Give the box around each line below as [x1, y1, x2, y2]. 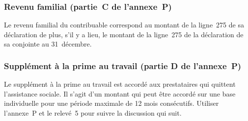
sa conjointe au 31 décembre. [4, 39, 92, 49]
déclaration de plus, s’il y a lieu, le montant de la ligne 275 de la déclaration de [4, 29, 244, 39]
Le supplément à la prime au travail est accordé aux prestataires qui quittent [4, 79, 236, 89]
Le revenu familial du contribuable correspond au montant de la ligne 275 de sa [4, 20, 244, 30]
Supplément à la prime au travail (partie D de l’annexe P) [4, 59, 242, 72]
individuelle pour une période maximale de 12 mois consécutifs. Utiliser [4, 98, 219, 108]
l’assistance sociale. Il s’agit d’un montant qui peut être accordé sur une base [4, 88, 236, 98]
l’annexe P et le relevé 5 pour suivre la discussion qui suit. [4, 108, 182, 118]
